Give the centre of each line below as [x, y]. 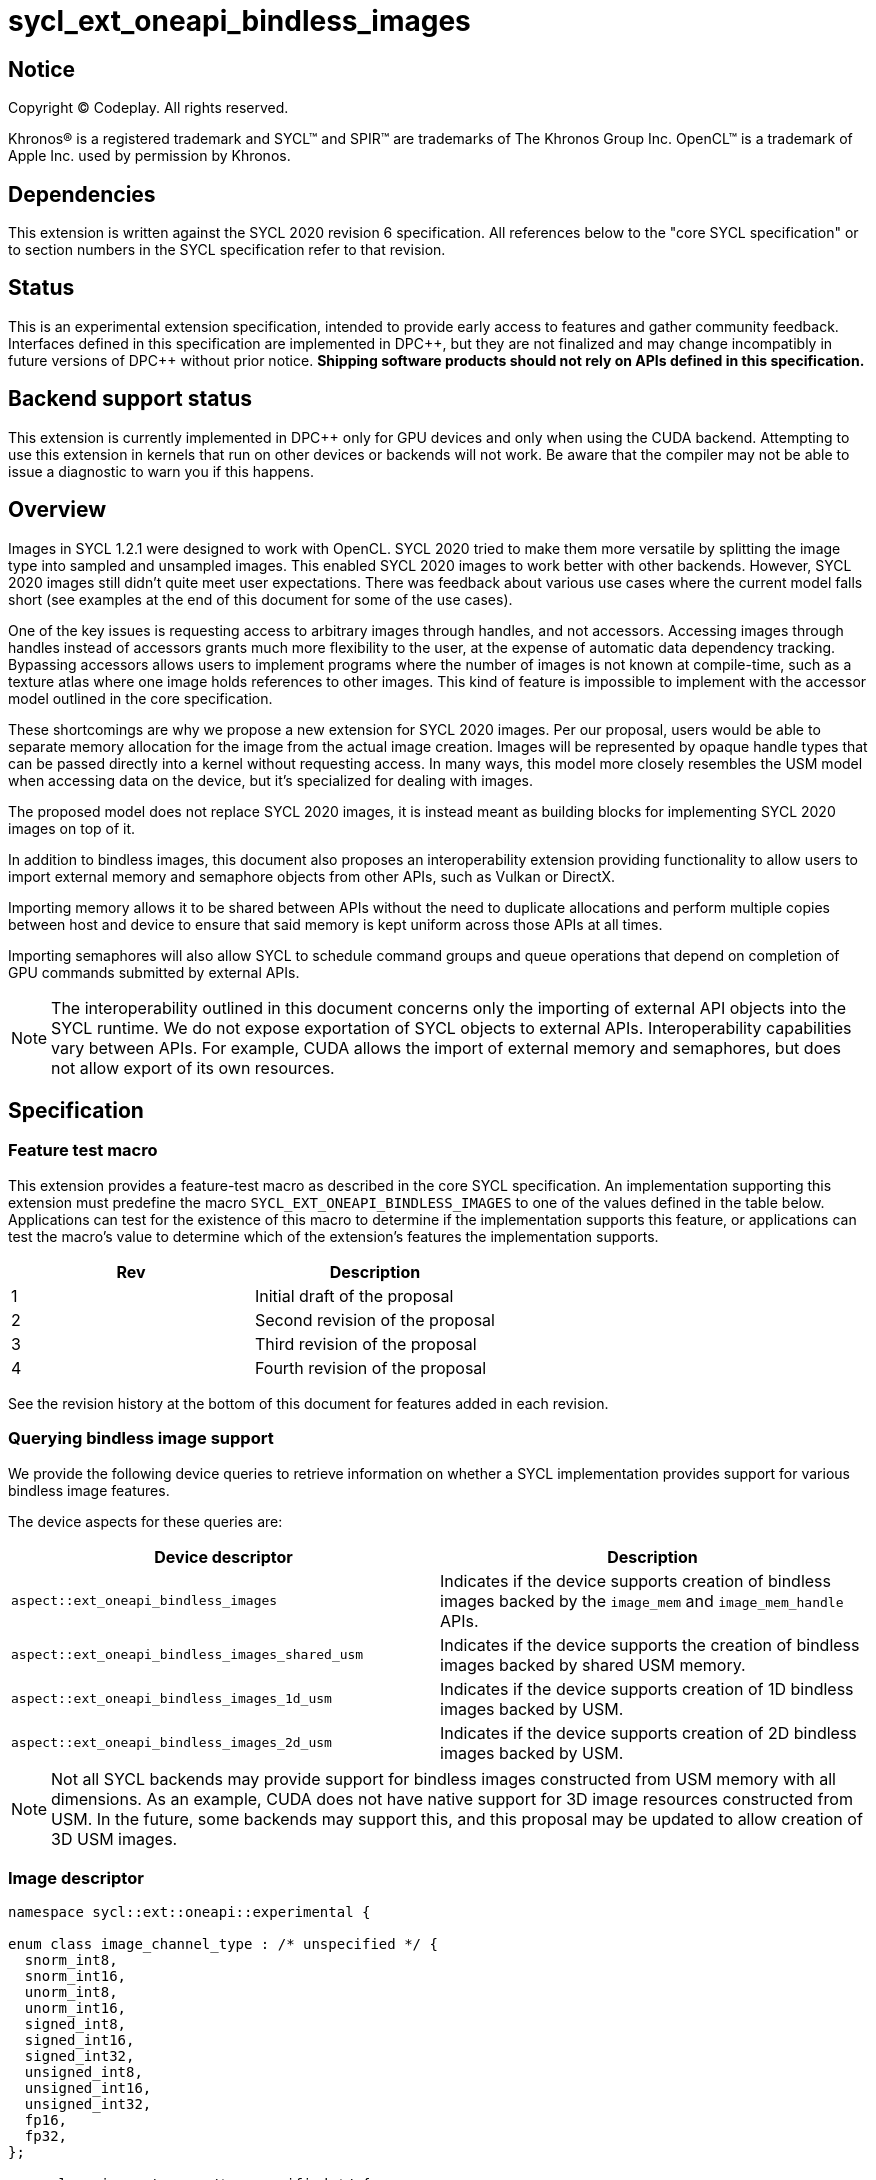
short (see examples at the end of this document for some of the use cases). [260, 599]
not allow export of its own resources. [193, 1067]
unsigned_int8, [83, 2072]
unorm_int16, [75, 2008]
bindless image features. [89, 1490]
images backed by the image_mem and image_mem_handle [642, 1600]
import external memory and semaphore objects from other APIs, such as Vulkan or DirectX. [312, 876]
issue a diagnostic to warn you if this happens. [161, 471]
